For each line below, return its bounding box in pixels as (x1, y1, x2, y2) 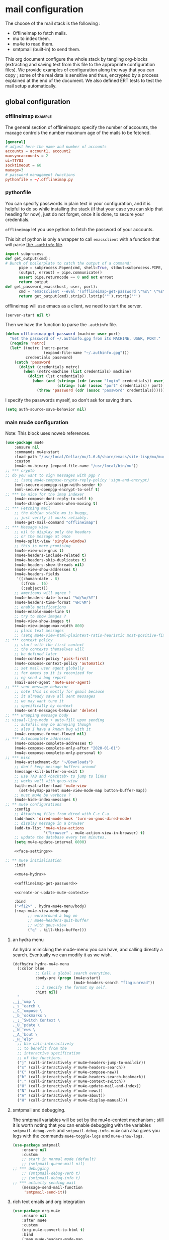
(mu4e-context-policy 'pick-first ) (14, 656, 89, 661)
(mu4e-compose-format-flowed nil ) (14, 732, 87, 737)
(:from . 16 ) (21, 581, 49, 586)
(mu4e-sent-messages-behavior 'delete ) (14, 708, 98, 713)
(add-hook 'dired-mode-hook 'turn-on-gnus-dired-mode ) (14, 816, 132, 821)
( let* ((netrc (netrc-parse (10, 345, 69, 351)
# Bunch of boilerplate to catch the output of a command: (5, 260, 132, 266)
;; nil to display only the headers (14, 529, 92, 535)
